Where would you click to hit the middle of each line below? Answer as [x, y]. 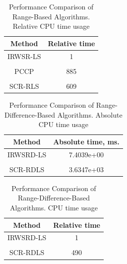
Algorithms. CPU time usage [54, 207]
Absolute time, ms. [86, 141]
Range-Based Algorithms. [51, 16]
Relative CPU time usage [51, 26]
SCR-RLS [24, 86]
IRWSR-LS [24, 56]
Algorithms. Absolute [90, 114]
